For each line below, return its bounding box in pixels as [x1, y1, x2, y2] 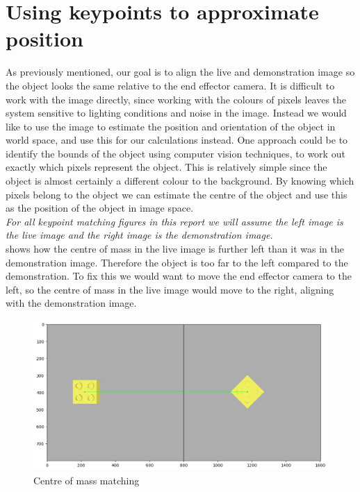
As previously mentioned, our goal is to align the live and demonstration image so [6, 65, 355, 79]
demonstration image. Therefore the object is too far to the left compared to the [6, 255, 348, 269]
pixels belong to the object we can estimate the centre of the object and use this [6, 187, 347, 201]
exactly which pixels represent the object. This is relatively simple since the [6, 160, 327, 174]
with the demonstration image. [6, 296, 137, 310]
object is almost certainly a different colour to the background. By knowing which [6, 173, 354, 188]
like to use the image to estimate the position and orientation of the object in [6, 119, 336, 133]
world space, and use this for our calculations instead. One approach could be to [6, 133, 348, 147]
